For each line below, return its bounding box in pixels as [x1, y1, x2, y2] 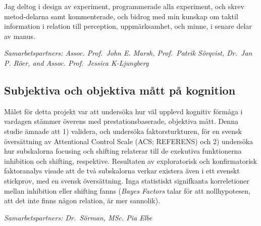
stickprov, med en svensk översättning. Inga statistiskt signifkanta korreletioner [4, 175, 249, 186]
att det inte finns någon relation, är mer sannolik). [4, 195, 161, 206]
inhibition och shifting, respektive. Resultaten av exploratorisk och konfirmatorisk [4, 155, 257, 166]
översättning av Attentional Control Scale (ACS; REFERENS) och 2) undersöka [4, 135, 253, 146]
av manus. [4, 30, 35, 41]
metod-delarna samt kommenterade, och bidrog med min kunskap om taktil [4, 11, 238, 21]
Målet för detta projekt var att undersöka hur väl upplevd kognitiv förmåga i [4, 106, 243, 116]
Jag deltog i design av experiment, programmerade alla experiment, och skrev [4, 1, 244, 11]
